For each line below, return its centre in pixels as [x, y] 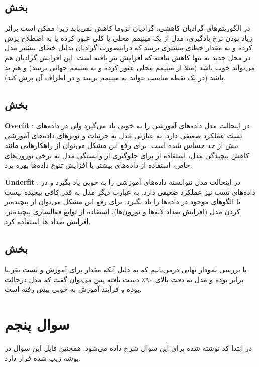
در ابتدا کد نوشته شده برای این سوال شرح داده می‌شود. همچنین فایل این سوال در [128, 348]
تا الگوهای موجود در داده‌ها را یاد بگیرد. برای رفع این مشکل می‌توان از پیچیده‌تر [123, 202]
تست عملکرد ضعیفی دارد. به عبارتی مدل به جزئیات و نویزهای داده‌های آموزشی [123, 135]
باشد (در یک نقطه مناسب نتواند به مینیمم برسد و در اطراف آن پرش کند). [115, 77]
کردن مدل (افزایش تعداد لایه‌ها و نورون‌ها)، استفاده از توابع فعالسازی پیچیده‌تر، [122, 211]
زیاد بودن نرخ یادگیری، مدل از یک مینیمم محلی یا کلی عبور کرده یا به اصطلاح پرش [128, 38]
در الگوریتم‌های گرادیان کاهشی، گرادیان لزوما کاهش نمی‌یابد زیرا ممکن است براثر [127, 28]
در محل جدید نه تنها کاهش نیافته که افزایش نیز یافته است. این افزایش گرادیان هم [128, 57]
